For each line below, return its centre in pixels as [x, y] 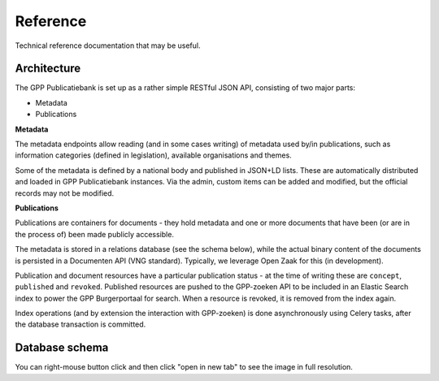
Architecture [48, 69]
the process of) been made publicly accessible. [95, 234]
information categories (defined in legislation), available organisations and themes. [153, 155]
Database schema [62, 348]
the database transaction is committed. [80, 324]
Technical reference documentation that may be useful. [108, 45]
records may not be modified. [65, 193]
